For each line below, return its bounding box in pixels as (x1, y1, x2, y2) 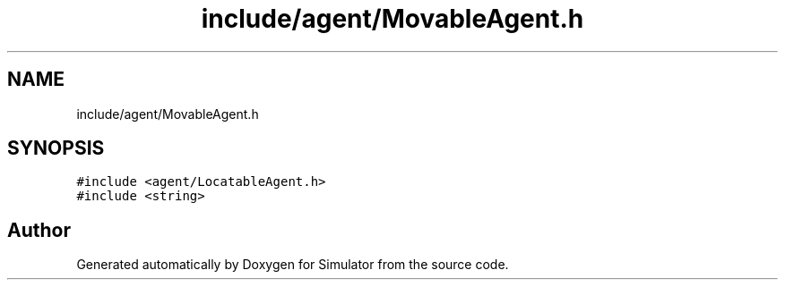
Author (7, 218, 71, 241)
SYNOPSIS (7, 137, 105, 160)
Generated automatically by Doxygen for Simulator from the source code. (76, 257, 509, 273)
